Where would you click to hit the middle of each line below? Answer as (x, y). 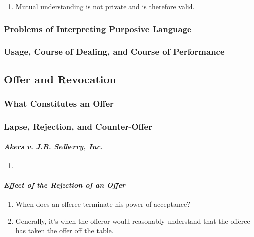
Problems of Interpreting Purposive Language (98, 29)
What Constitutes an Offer (59, 103)
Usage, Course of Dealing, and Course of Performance (114, 51)
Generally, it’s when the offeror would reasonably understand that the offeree (133, 220)
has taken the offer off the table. (64, 230)
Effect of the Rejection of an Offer (65, 185)
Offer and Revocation (60, 79)
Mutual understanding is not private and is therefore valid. (105, 6)
